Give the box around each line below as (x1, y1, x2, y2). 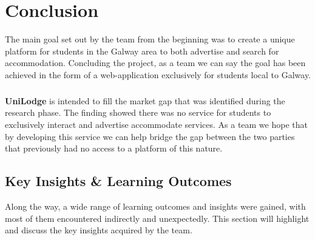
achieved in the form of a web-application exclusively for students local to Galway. (5, 68, 311, 81)
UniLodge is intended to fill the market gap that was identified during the (5, 94, 285, 107)
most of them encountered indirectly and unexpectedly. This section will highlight (5, 212, 310, 224)
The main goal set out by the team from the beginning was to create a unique (5, 33, 295, 45)
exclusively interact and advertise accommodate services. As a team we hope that (5, 118, 308, 131)
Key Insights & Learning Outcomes (5, 172, 232, 190)
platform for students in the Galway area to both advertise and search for (5, 44, 279, 57)
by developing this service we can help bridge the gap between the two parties (5, 130, 295, 142)
